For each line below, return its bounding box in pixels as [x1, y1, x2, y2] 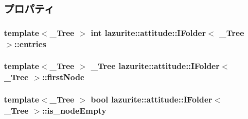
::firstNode [42, 71, 85, 83]
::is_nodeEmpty [42, 104, 106, 117]
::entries [14, 37, 46, 50]
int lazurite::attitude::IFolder [90, 26, 206, 38]
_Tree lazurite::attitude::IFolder [90, 60, 220, 72]
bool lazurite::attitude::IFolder [90, 93, 213, 105]
